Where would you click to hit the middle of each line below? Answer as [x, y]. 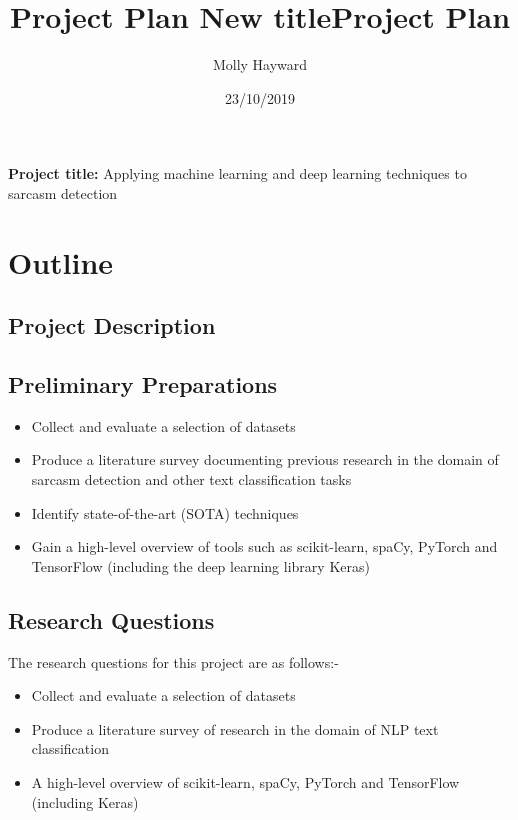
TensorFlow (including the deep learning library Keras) [200, 565]
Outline [61, 261]
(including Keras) [85, 801]
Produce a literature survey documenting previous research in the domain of [265, 459]
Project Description [112, 325]
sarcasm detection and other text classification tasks [191, 479]
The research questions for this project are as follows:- [173, 661]
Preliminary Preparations [143, 384]
